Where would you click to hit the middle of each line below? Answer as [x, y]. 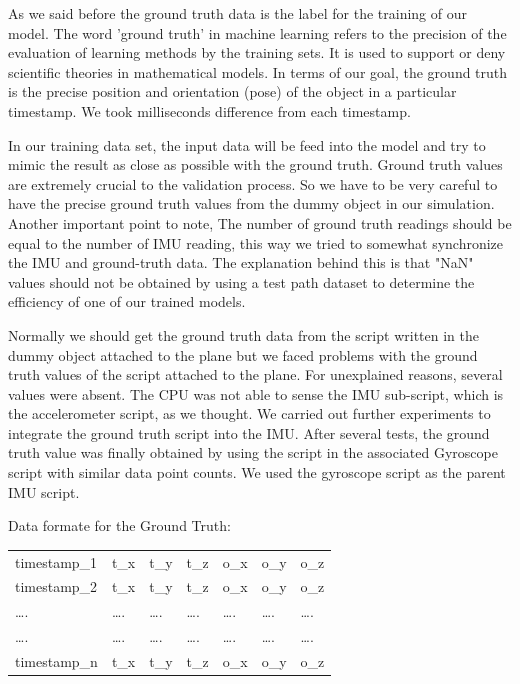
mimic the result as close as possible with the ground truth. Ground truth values [255, 164]
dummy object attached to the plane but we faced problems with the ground [243, 354]
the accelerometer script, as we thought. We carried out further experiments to [249, 413]
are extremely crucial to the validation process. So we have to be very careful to [253, 183]
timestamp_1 [56, 561]
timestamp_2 [56, 586]
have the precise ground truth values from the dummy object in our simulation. [251, 203]
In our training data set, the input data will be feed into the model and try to [247, 144]
